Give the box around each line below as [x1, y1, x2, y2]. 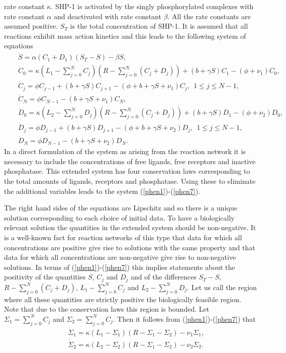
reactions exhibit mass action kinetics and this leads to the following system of [4, 30, 246, 41]
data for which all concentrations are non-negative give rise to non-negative [4, 252, 236, 262]
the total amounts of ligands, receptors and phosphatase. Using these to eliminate [4, 175, 256, 186]
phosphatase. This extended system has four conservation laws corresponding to [4, 166, 250, 176]
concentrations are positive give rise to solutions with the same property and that [4, 242, 255, 252]
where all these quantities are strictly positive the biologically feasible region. [4, 294, 241, 304]
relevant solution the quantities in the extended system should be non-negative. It [4, 222, 256, 233]
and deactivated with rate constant [53, 11, 161, 21]
